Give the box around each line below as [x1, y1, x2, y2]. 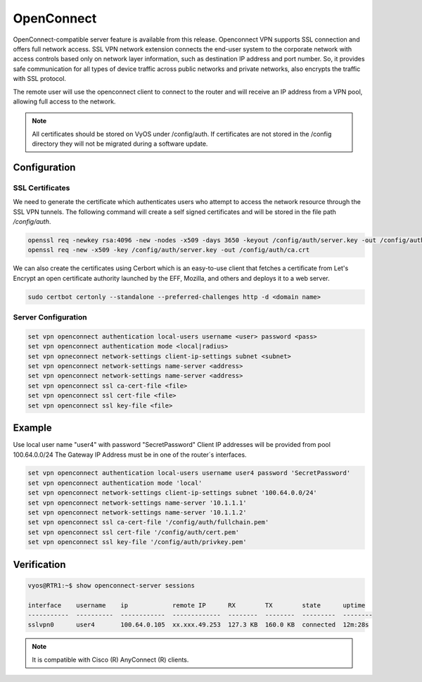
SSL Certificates [13, 183, 70, 193]
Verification [13, 558, 66, 570]
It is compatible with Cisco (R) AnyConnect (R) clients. [32, 655, 189, 664]
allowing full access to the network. [13, 97, 116, 106]
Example [13, 422, 52, 434]
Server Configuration [13, 312, 87, 322]
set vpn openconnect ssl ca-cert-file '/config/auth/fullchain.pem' [27, 518, 269, 526]
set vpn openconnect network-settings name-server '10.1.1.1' [27, 498, 247, 507]
